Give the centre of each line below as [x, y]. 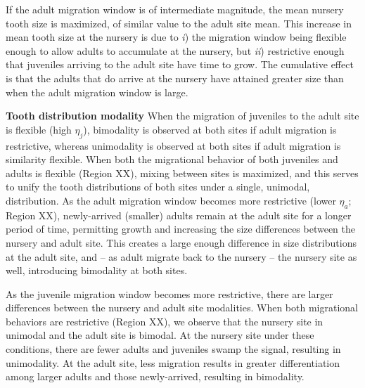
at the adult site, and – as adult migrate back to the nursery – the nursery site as [181, 256]
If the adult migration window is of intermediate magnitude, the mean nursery [175, 9]
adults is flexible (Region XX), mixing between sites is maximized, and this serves [182, 173]
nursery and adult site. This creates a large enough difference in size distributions [181, 242]
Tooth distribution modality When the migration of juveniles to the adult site [182, 116]
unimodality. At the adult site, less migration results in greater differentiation [173, 362]
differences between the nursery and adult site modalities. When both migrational [182, 308]
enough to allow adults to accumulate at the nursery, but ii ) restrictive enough [175, 50]
